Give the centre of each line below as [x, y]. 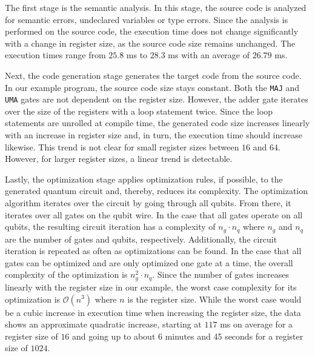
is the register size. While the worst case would [214, 299]
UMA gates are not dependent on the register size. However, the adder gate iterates [157, 99]
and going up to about [114, 336]
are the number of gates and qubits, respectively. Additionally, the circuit [141, 239]
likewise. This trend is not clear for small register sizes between [122, 146]
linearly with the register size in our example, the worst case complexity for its [151, 287]
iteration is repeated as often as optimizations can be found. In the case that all [153, 251]
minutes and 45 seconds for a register [234, 336]
